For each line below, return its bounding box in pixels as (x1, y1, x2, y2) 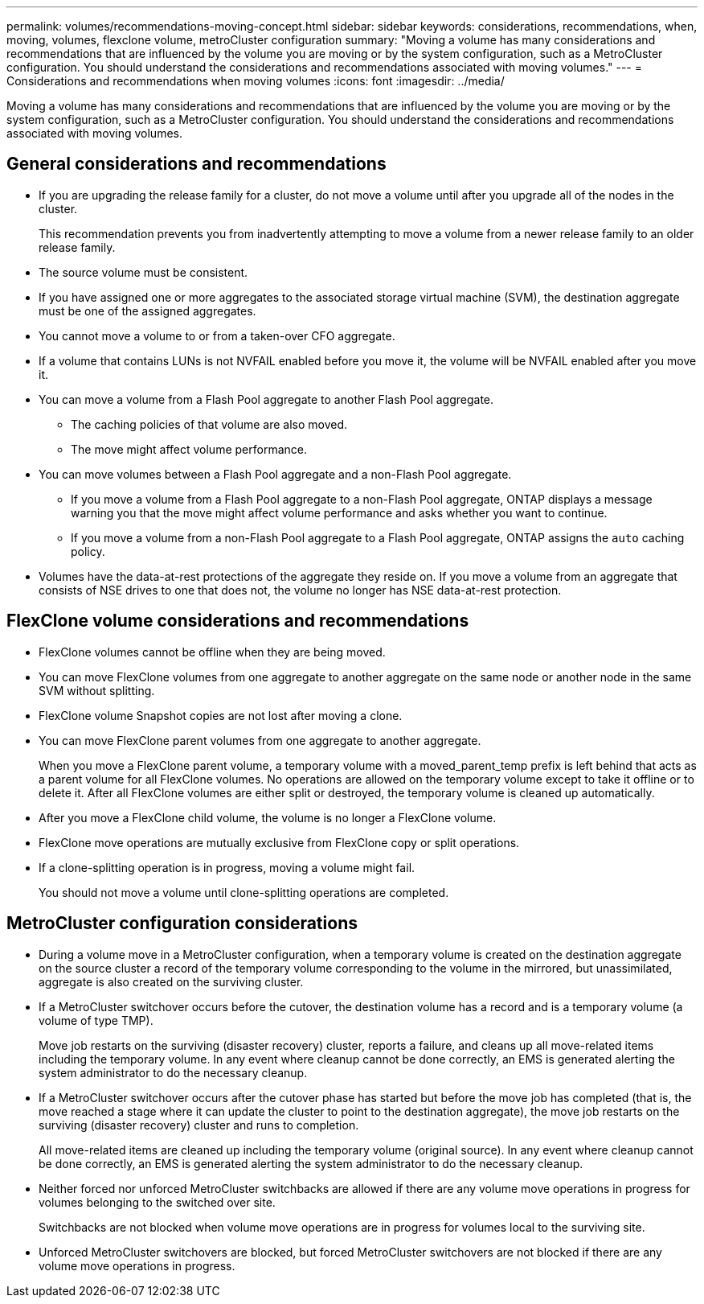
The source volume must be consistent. (39, 265, 248, 279)
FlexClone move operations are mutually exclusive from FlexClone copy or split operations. (39, 835, 520, 849)
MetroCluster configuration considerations (6, 913, 358, 934)
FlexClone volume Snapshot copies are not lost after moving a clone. (39, 708, 403, 722)
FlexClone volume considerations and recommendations (6, 611, 469, 631)
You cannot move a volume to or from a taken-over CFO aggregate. (39, 328, 395, 343)
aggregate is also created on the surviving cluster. (39, 974, 304, 989)
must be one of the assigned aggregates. (39, 303, 256, 318)
